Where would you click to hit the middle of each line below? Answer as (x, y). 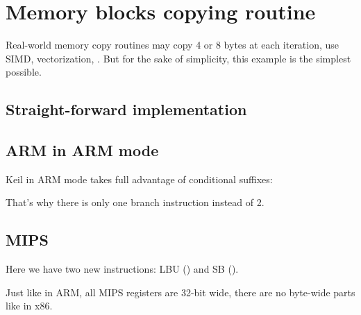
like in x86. (29, 306)
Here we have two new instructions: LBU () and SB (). (122, 269)
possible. (24, 72)
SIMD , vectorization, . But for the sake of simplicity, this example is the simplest (178, 58)
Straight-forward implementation (126, 109)
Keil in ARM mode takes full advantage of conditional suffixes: (139, 179)
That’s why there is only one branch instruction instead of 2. (135, 202)
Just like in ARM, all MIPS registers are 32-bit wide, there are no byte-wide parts (180, 292)
